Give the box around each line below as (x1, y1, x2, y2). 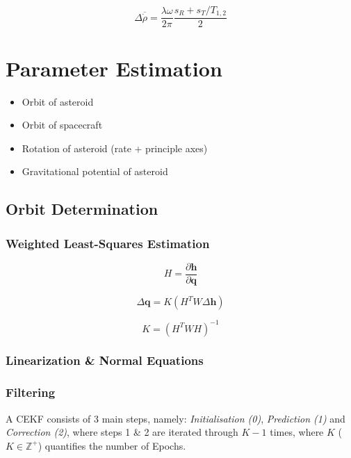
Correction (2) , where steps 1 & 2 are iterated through (6, 425, 238, 439)
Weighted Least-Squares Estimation (6, 234, 210, 252)
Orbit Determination (6, 198, 158, 220)
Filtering (6, 384, 56, 401)
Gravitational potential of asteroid (22, 164, 168, 179)
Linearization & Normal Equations (6, 352, 204, 369)
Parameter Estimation (6, 54, 222, 82)
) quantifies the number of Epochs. (38, 438, 186, 452)
